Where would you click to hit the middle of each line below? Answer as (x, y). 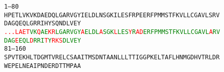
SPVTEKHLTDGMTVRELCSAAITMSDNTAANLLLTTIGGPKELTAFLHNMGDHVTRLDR (112, 57)
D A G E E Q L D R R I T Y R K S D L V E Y (43, 40)
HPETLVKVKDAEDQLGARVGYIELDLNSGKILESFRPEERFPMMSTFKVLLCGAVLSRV (112, 15)
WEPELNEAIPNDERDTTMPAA (43, 66)
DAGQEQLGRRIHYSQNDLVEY (43, 24)
